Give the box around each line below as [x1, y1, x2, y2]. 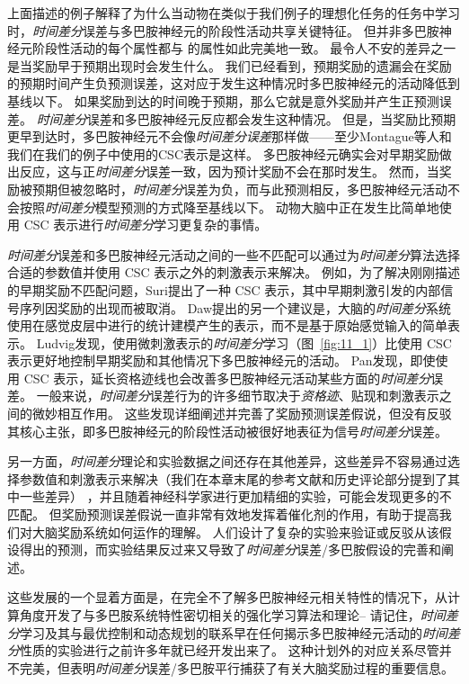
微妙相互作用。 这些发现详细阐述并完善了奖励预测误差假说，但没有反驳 [31, 404, 452, 423]
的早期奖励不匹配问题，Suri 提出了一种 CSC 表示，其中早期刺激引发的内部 [7, 280, 441, 299]
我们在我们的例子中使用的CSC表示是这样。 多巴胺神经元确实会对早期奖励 [7, 144, 439, 163]
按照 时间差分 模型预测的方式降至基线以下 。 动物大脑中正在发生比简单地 [19, 197, 439, 216]
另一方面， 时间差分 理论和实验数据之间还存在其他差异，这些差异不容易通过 [7, 452, 447, 471]
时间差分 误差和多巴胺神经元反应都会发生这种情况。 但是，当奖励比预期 [36, 109, 456, 128]
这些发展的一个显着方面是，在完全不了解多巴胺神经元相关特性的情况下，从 [7, 588, 447, 607]
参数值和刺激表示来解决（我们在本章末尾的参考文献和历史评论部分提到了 [19, 469, 447, 488]
